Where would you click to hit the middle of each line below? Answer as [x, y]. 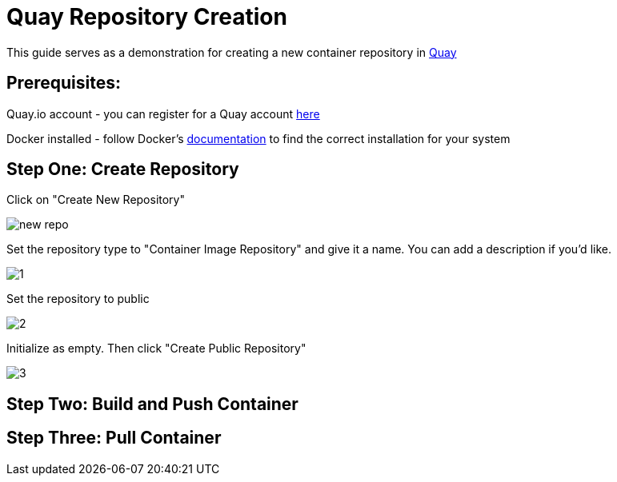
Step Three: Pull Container [114, 438]
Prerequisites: [64, 83]
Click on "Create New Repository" [96, 200]
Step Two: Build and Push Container [152, 404]
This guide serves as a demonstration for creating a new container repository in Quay [232, 52]
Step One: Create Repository [123, 169]
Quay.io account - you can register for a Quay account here [163, 114]
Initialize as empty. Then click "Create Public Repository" [156, 349]
